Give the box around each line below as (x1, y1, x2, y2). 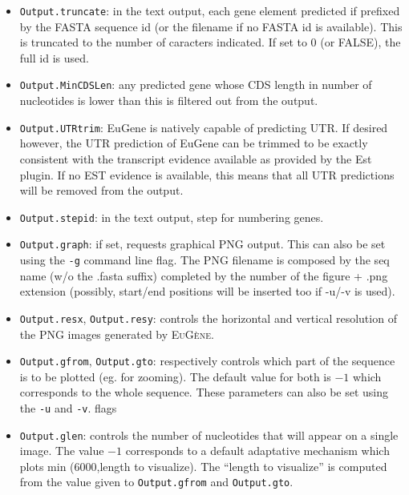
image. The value (19, 442, 104, 459)
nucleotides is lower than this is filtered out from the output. (19, 92, 318, 109)
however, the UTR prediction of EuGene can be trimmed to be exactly (19, 135, 368, 151)
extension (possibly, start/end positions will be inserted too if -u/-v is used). (19, 283, 395, 300)
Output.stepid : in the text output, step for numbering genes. (19, 208, 324, 225)
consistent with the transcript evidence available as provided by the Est (19, 150, 372, 167)
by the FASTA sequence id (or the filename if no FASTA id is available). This (19, 18, 403, 34)
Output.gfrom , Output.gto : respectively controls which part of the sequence (19, 352, 395, 369)
